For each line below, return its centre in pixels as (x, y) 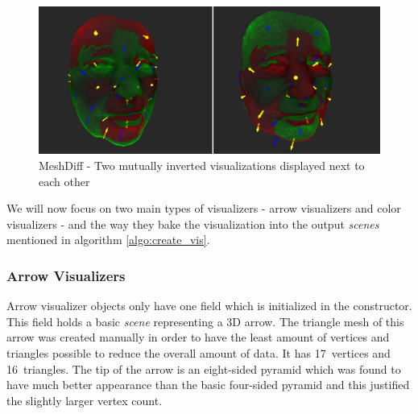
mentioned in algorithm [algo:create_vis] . (108, 240)
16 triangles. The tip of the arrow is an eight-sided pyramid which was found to (204, 368)
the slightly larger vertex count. (85, 400)
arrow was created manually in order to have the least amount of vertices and (198, 337)
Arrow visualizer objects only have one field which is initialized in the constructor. (209, 306)
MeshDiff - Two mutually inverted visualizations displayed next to (202, 166)
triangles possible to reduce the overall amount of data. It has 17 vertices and (199, 352)
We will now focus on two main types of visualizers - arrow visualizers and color (204, 208)
